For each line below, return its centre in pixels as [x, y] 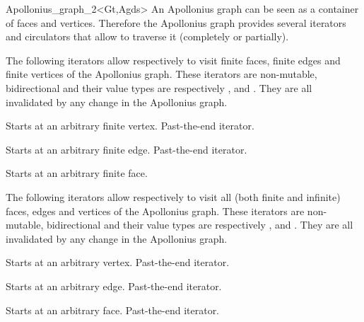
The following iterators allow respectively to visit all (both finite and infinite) [173, 196]
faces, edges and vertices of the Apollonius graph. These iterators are [155, 211]
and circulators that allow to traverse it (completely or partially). [147, 36]
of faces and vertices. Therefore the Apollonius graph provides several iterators [176, 22]
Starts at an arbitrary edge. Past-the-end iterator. [114, 286]
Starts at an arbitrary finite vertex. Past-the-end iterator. [130, 126]
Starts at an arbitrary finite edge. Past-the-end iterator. [127, 149]
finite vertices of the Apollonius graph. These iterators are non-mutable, [162, 74]
